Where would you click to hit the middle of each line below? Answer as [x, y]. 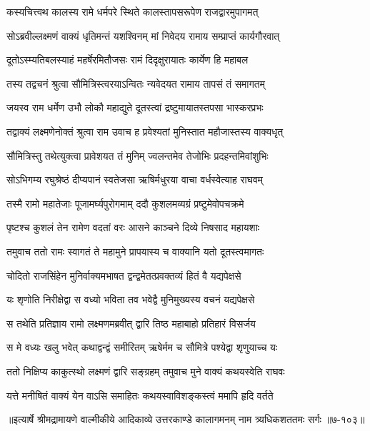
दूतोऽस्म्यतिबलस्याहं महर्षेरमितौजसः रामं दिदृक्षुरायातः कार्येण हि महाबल [127, 60]
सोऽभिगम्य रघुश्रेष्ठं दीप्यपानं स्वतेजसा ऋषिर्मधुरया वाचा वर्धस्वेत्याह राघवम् [135, 179]
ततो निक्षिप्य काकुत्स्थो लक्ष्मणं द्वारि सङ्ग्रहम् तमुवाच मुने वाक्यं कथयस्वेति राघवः [146, 371]
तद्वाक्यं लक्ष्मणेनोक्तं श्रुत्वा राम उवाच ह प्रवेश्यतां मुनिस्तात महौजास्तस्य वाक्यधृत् [145, 131]
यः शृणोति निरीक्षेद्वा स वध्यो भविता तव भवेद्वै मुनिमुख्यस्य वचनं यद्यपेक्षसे [131, 299]
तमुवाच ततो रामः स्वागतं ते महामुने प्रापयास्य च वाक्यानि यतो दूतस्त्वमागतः [135, 251]
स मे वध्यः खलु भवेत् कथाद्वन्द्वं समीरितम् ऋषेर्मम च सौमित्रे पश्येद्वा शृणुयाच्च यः [142, 347]
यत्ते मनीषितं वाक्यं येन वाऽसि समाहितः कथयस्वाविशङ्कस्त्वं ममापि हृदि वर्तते [140, 395]
